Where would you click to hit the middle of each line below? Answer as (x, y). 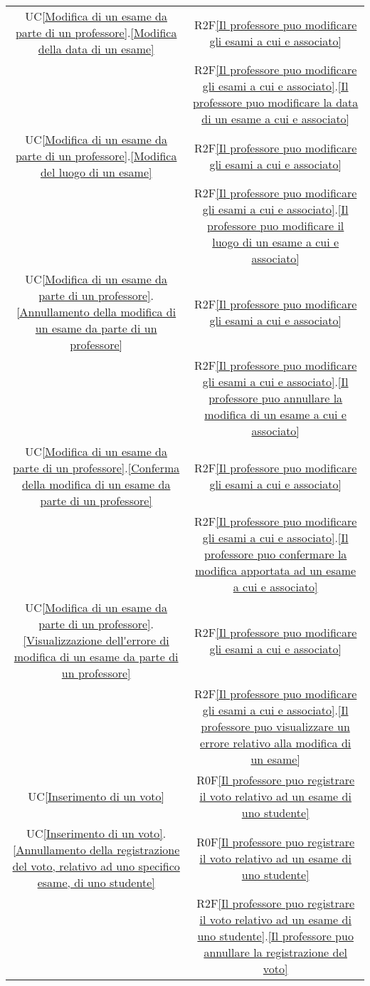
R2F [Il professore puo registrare (276, 903)
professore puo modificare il (276, 225)
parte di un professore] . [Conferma (96, 468)
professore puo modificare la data (276, 102)
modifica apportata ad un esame (276, 570)
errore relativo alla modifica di (276, 743)
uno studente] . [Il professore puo (275, 936)
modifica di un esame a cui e (275, 414)
